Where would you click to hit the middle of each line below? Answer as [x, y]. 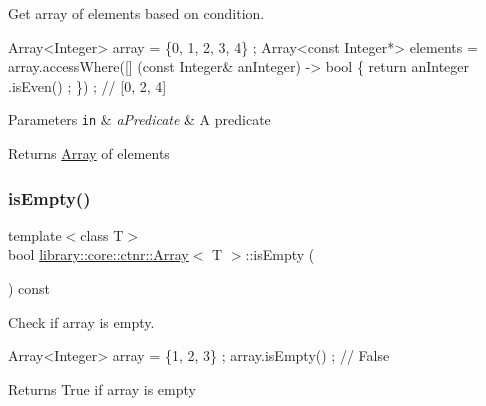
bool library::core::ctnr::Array [98, 254]
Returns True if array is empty [102, 388]
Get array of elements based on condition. [136, 13]
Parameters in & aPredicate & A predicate [139, 119]
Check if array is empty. [81, 321]
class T [102, 234]
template [35, 234]
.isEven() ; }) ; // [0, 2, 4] [87, 85]
